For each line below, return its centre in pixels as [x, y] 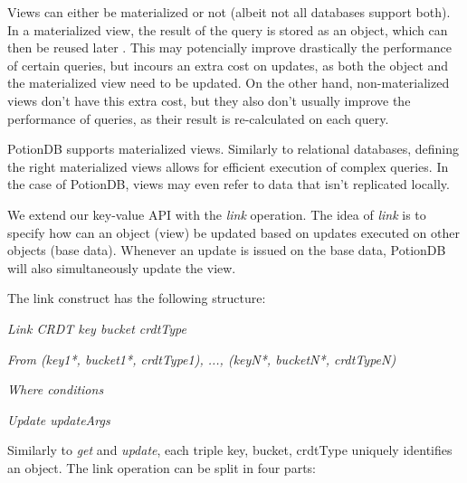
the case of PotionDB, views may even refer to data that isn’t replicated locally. [229, 184]
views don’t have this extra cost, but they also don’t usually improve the [209, 100]
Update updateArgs [59, 419]
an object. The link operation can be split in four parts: [162, 467]
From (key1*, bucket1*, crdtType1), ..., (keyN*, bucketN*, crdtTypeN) [202, 359]
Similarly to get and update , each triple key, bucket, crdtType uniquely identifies [230, 450]
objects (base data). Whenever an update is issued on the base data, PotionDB [227, 250]
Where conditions [56, 389]
